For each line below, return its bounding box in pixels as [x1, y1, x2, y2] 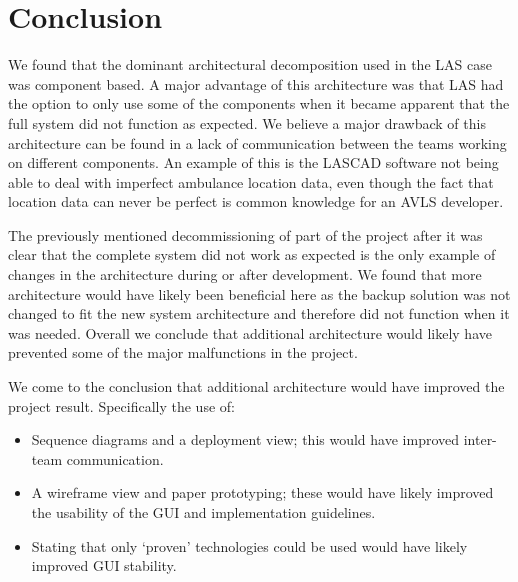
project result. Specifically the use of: [8, 395, 235, 416]
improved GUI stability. [31, 555, 177, 576]
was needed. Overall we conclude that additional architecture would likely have [8, 322, 492, 343]
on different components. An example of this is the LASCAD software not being [8, 152, 499, 173]
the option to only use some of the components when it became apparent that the [8, 93, 510, 114]
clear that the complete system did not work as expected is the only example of [8, 244, 496, 265]
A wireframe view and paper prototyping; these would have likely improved [31, 482, 494, 503]
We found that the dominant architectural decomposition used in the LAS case [8, 54, 492, 75]
